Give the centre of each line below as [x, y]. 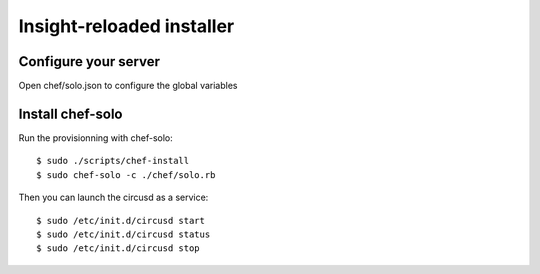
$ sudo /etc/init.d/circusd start [120, 220]
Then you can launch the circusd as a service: [113, 197]
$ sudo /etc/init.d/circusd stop [118, 248]
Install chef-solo [70, 113]
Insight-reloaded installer [126, 26]
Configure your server [89, 61]
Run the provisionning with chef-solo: [96, 137]
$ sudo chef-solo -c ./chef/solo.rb [126, 174]
